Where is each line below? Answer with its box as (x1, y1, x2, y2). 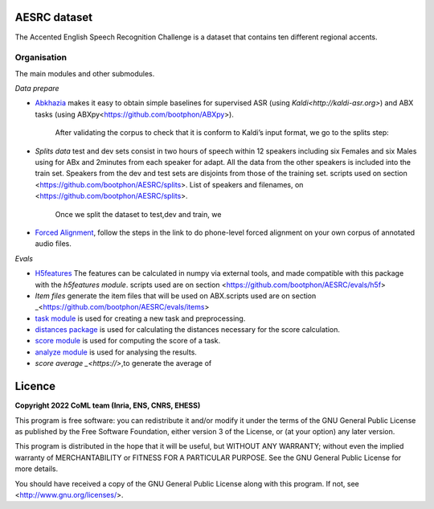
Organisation (14, 52, 68, 64)
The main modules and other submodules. (14, 68, 155, 78)
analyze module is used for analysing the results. (35, 347, 197, 357)
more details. (14, 464, 59, 474)
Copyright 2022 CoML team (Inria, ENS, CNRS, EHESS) (14, 400, 201, 410)
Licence (14, 380, 56, 393)
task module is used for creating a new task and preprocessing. (35, 314, 246, 323)
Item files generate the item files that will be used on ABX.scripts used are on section (35, 290, 317, 301)
